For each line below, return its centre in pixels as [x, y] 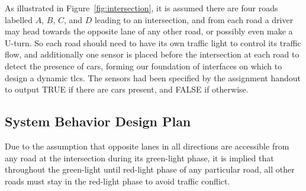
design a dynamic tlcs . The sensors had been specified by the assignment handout [153, 77]
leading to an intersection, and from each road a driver [194, 19]
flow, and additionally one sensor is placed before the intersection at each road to [152, 54]
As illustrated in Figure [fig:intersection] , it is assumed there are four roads [141, 8]
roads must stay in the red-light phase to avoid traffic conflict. [117, 181]
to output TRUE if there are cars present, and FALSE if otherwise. [127, 89]
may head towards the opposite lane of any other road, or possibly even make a [149, 31]
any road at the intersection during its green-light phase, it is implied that [139, 157]
